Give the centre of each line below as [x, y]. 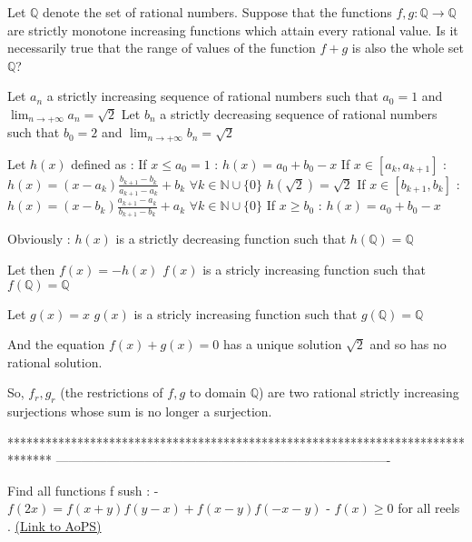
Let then [31, 269]
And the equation [56, 344]
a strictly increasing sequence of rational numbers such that [212, 96]
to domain [217, 392]
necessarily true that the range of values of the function [162, 48]
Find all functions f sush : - [83, 490]
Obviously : [39, 239]
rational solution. [55, 361]
